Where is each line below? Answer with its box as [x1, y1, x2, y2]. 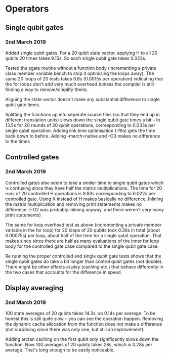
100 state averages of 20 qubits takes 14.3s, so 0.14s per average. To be [5, 310, 156, 317]
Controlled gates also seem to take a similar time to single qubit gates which [5, 180, 164, 186]
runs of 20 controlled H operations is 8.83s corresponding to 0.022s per [5, 190, 156, 196]
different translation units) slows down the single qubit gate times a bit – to [5, 117, 160, 123]
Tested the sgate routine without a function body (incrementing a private [5, 65, 157, 71]
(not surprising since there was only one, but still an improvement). [5, 327, 145, 333]
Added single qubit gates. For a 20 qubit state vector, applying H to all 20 [5, 50, 158, 56]
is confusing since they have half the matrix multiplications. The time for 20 [5, 185, 162, 191]
